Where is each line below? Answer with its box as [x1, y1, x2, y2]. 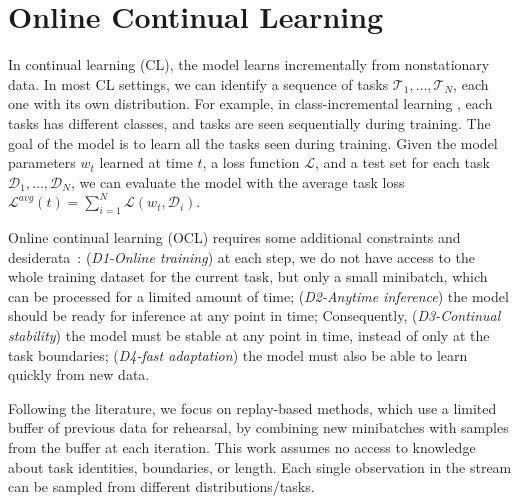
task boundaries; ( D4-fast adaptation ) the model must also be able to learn [8, 344, 468, 365]
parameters [8, 152, 76, 173]
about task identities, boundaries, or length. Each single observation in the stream [8, 456, 512, 477]
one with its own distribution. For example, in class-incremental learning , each [8, 93, 493, 114]
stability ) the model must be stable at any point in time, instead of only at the [8, 325, 490, 346]
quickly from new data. [8, 364, 150, 385]
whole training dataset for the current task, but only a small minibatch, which [8, 266, 488, 287]
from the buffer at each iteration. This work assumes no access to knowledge [8, 437, 476, 458]
